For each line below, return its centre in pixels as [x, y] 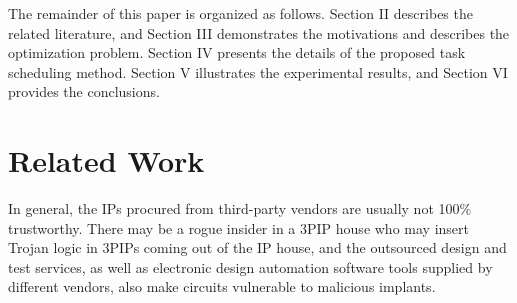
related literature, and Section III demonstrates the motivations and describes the [259, 32]
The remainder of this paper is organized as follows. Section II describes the [240, 13]
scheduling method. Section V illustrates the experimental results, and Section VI [258, 71]
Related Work [106, 160]
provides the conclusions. [84, 91]
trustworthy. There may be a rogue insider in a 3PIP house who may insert [238, 227]
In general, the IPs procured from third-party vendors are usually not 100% [240, 208]
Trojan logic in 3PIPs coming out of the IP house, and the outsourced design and [257, 247]
